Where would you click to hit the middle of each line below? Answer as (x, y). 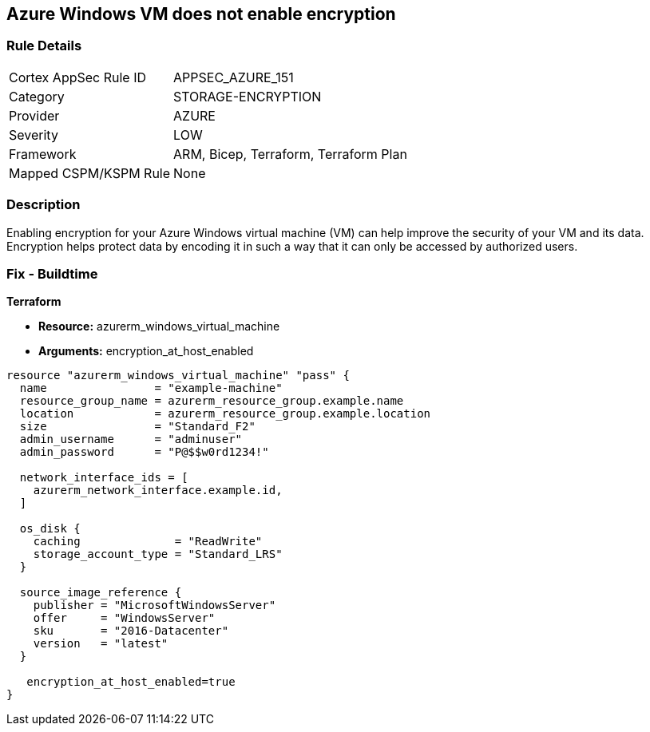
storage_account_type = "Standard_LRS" (158, 554)
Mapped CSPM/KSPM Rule (90, 173)
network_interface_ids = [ (104, 478)
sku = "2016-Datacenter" (131, 631)
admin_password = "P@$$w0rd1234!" (144, 452)
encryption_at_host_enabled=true (131, 682)
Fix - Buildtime (52, 273)
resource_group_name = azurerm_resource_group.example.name (212, 401)
